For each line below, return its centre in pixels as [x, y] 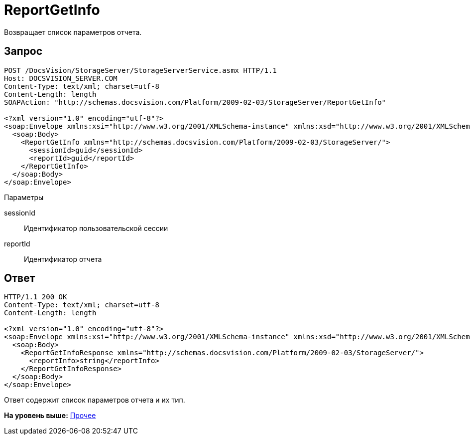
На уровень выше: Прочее [50, 416]
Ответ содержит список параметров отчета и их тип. [95, 400]
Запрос [23, 51]
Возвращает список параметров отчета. [73, 32]
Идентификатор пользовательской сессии [96, 228]
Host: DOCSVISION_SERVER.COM [61, 78]
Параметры [24, 197]
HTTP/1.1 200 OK [36, 297]
